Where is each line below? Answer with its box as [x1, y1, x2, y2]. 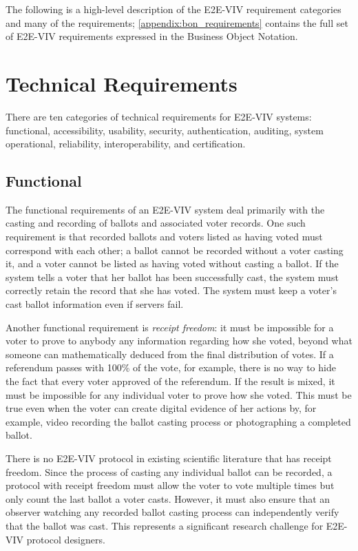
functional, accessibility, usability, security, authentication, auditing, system [6, 123, 324, 137]
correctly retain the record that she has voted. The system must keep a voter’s [6, 283, 337, 298]
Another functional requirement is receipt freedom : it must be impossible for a [6, 320, 334, 334]
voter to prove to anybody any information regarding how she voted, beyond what [6, 333, 352, 348]
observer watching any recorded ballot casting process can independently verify [6, 505, 339, 519]
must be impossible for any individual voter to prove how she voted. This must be [6, 387, 352, 402]
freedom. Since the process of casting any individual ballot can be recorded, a [6, 464, 333, 479]
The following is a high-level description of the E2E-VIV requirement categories [6, 2, 341, 16]
